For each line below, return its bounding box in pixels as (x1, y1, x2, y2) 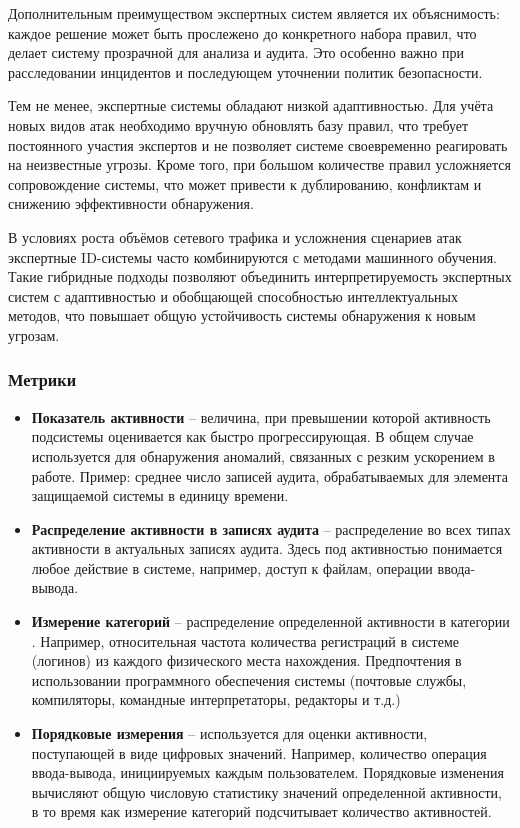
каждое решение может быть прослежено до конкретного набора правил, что (8, 22, 477, 43)
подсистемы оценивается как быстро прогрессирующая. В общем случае (31, 426, 474, 447)
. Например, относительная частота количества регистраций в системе (31, 630, 459, 651)
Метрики (8, 367, 77, 392)
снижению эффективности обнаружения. (8, 193, 254, 214)
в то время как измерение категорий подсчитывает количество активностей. (31, 801, 492, 822)
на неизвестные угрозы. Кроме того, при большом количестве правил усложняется (8, 154, 511, 175)
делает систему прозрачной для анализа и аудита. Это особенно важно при (8, 42, 464, 63)
